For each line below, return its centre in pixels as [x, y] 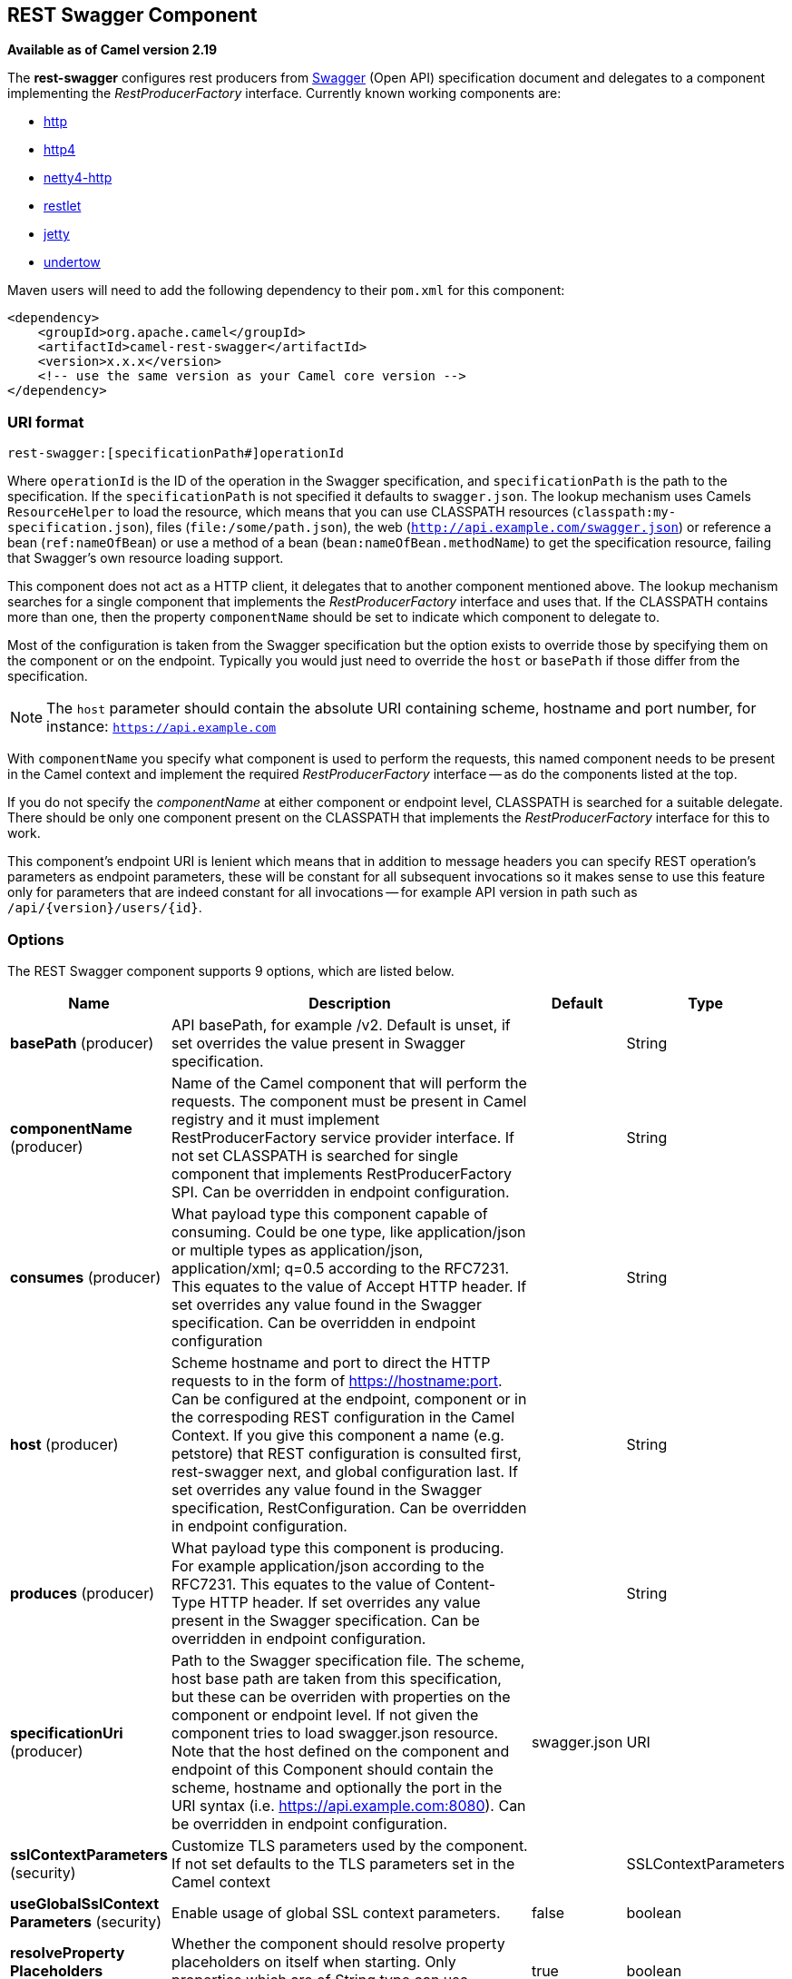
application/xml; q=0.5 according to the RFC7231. [340, 1268]
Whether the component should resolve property [338, 1943]
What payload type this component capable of [330, 1213]
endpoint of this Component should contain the [332, 1769]
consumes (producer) [86, 1277]
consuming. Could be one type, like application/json [349, 1231]
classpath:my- [626, 512]
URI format [46, 422]
